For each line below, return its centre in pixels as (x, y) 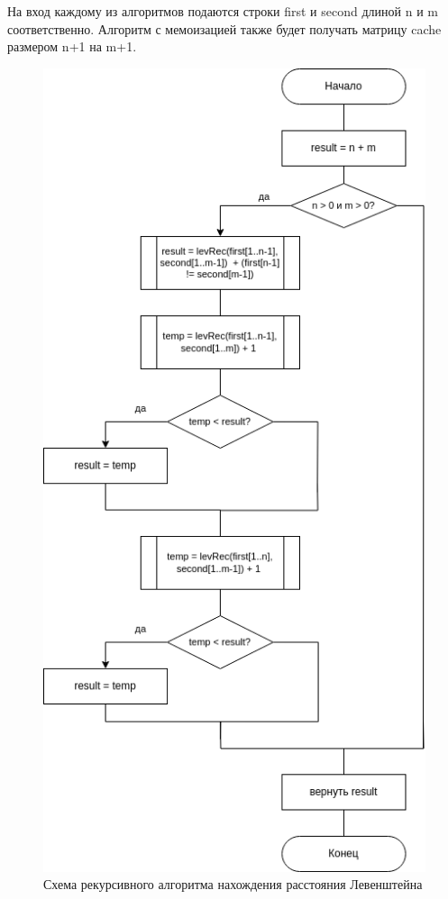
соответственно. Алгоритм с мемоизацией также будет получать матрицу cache (224, 28)
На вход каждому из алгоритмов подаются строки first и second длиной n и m (223, 11)
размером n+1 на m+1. (72, 46)
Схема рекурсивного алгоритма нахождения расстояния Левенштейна (233, 884)
